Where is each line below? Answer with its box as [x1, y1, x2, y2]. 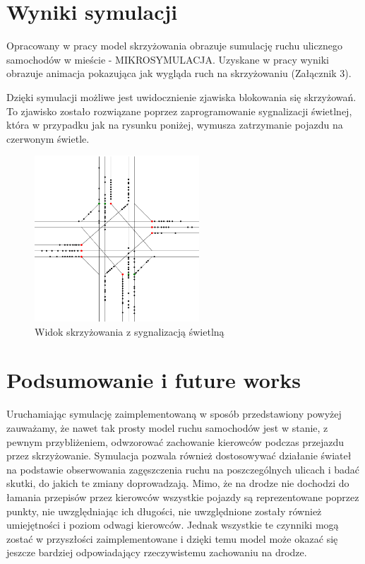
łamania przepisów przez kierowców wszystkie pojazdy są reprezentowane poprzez [6, 489, 359, 504]
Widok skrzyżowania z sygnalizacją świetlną [35, 324, 225, 339]
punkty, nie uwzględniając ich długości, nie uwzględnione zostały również [6, 503, 322, 518]
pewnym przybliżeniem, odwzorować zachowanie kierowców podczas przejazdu [6, 434, 345, 449]
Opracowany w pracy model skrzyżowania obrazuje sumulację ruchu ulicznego [6, 38, 342, 53]
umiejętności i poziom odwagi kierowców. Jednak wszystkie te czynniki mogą [6, 517, 339, 532]
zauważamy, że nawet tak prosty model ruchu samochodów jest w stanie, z [6, 420, 328, 435]
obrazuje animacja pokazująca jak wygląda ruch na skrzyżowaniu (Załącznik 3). [6, 66, 352, 81]
